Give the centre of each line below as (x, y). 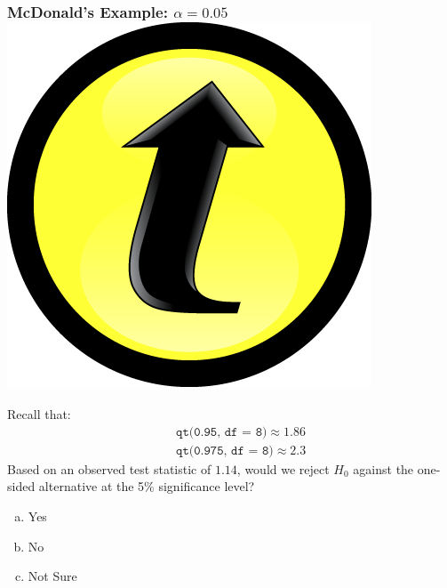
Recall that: (39, 414)
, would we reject (283, 468)
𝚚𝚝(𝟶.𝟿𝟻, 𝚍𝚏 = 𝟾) (222, 432)
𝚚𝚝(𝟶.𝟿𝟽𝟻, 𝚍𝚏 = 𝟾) (225, 451)
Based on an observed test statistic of (109, 468)
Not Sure (52, 576)
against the (383, 468)
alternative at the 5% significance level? (147, 486)
